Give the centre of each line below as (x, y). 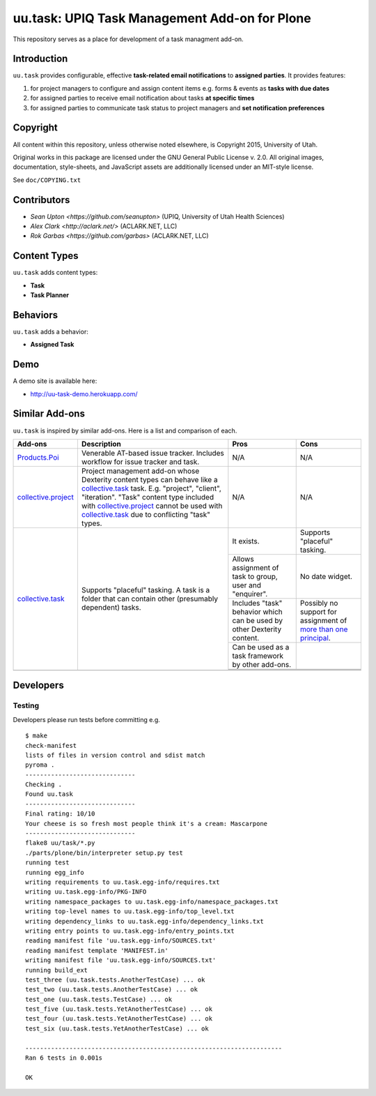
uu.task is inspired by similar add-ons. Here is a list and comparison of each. (125, 430)
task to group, (255, 576)
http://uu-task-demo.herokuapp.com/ (84, 393)
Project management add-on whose (140, 471)
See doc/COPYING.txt (47, 180)
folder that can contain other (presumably (150, 599)
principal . (315, 638)
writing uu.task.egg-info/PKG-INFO (86, 892)
